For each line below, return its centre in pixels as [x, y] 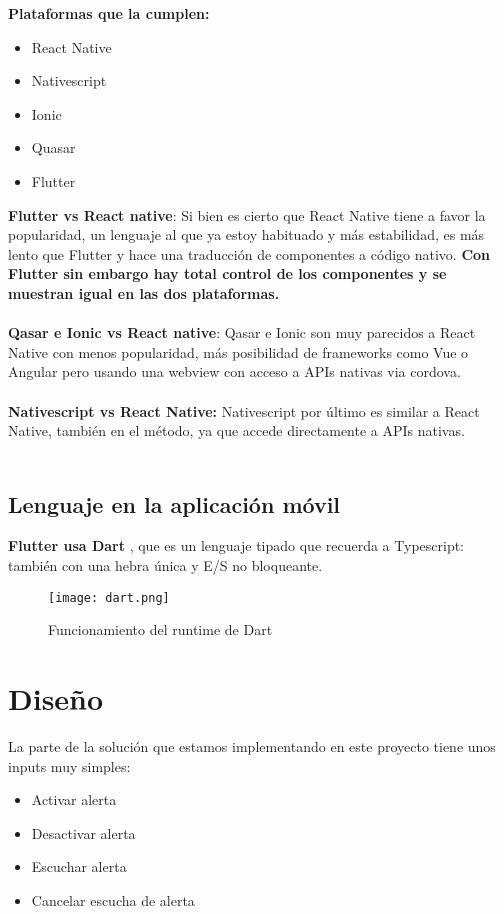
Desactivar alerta [83, 832]
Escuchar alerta [79, 866]
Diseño [56, 698]
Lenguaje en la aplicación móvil [174, 503]
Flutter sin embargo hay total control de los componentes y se [227, 273]
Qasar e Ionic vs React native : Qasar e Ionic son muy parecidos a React [242, 332]
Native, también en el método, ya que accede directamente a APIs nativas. [236, 430]
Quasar [53, 147]
